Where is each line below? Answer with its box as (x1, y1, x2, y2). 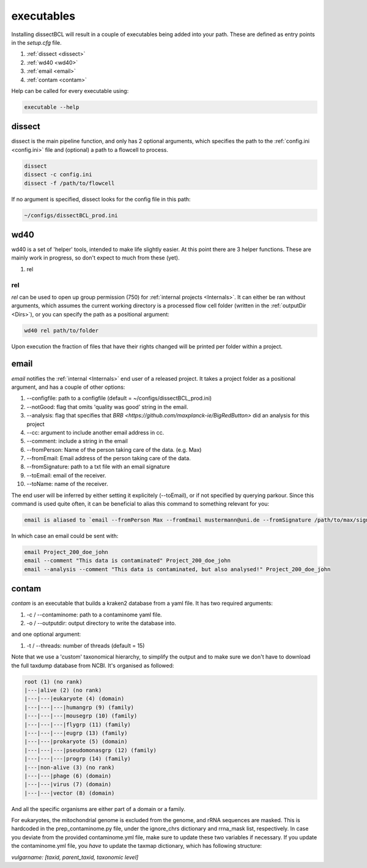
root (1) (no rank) (24, 678, 83, 685)
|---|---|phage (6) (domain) (24, 772, 112, 779)
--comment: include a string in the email (26, 438, 128, 445)
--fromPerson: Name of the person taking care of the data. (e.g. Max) (26, 446, 202, 453)
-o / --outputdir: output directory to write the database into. (26, 619, 177, 627)
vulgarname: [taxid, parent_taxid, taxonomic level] (11, 853, 139, 861)
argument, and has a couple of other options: (11, 383, 125, 391)
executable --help (24, 103, 80, 110)
